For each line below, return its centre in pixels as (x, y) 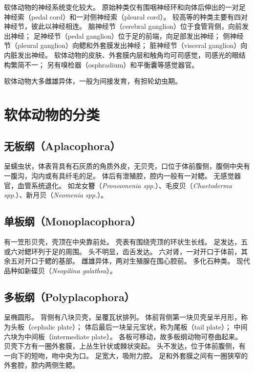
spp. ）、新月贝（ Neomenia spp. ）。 (56, 195)
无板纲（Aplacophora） (62, 145)
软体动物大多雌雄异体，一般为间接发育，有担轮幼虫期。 (93, 81)
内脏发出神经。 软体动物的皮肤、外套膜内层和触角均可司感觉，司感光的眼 (121, 55)
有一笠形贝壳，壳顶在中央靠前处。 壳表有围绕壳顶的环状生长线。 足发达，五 (126, 241)
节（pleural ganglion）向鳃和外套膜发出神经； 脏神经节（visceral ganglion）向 (126, 45)
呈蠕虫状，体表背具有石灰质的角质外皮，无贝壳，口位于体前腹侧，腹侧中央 (124, 166)
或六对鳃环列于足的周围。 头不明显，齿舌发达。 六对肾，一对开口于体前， (123, 251)
